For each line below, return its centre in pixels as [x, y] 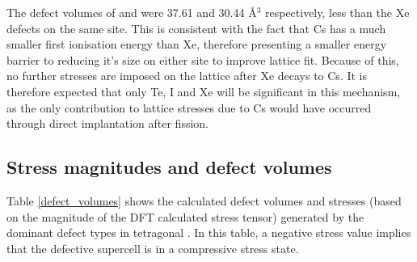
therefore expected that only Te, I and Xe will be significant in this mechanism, [204, 91]
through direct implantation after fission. [107, 123]
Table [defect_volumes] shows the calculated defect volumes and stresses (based [204, 200]
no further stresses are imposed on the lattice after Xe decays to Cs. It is [187, 76]
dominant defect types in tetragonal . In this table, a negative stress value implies [209, 232]
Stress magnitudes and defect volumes [169, 167]
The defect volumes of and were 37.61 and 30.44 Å [132, 12]
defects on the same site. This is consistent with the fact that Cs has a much [196, 28]
